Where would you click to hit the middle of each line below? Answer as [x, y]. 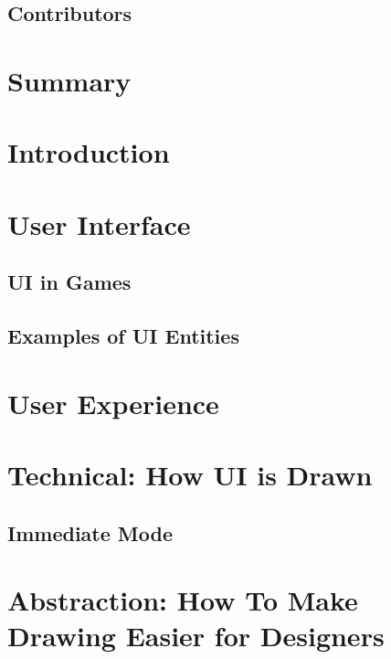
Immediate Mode [90, 532]
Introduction [89, 152]
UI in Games [69, 282]
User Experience [113, 403]
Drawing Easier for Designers [196, 636]
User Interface [99, 223]
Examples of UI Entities [123, 336]
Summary [69, 80]
